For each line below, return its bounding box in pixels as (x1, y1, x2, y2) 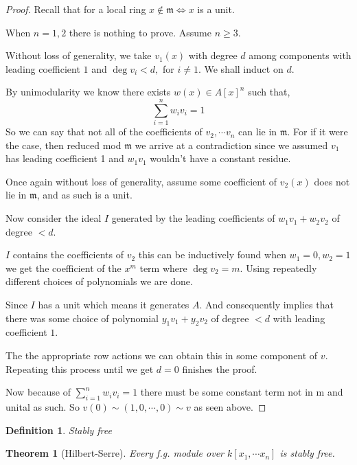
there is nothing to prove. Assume (69, 25, 211, 39)
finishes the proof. (182, 361, 257, 376)
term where (139, 260, 187, 275)
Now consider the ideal (5, 211, 102, 225)
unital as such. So (5, 400, 80, 413)
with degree (188, 48, 238, 63)
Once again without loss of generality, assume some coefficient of (5, 174, 277, 188)
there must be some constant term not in (140, 385, 313, 399)
